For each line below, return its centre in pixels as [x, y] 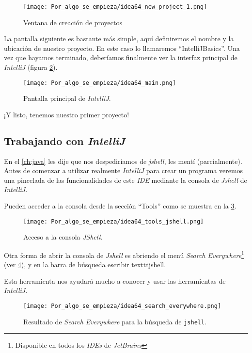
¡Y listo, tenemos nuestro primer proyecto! [67, 114]
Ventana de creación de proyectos [73, 22]
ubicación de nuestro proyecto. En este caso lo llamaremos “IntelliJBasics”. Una [122, 48]
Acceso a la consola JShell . [63, 237]
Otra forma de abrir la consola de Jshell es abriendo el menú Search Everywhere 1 [124, 254]
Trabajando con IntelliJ [65, 140]
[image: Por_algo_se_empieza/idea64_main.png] [100, 83]
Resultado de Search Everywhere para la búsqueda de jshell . [115, 321]
